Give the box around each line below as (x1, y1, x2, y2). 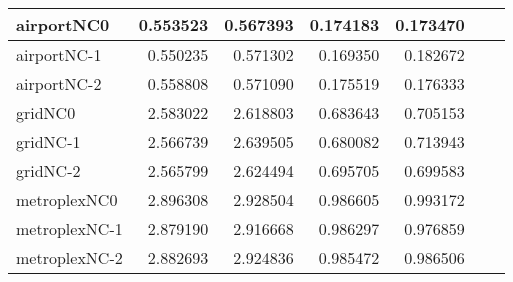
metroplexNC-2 (16, 246, 123, 269)
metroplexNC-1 (16, 217, 123, 240)
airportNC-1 (16, 43, 102, 66)
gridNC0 (16, 101, 76, 124)
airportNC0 (16, 13, 110, 36)
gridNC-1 (16, 130, 81, 153)
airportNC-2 (16, 72, 102, 95)
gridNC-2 (16, 159, 81, 182)
